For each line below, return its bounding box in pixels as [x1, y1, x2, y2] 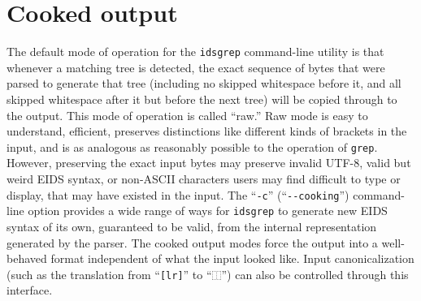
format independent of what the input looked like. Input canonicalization [50, 250, 414, 267]
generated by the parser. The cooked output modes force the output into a [7, 234, 378, 251]
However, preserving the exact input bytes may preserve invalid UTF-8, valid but [7, 154, 411, 171]
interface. [7, 282, 53, 299]
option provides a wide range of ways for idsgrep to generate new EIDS [28, 202, 388, 219]
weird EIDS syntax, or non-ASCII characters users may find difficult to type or [7, 170, 401, 187]
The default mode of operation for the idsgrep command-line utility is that [7, 43, 384, 60]
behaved [7, 250, 47, 267]
